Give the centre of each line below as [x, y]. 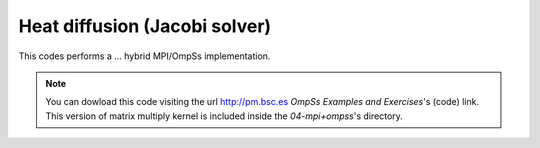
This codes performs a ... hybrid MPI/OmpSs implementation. [144, 56]
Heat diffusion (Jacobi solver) [145, 26]
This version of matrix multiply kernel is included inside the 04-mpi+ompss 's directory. [224, 116]
